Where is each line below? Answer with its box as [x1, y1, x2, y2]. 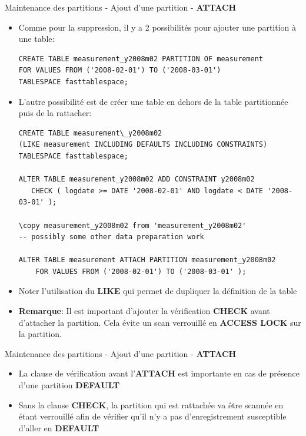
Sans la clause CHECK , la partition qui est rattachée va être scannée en [18, 398, 284, 411]
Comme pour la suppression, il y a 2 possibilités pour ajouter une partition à [18, 21, 297, 33]
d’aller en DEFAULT [18, 421, 99, 434]
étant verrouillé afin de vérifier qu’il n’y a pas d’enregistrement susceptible [18, 410, 287, 422]
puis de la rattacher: [18, 107, 92, 119]
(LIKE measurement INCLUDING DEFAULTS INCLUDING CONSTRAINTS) [18, 140, 268, 149]
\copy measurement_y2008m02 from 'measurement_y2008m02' [18, 221, 247, 230]
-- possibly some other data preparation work [18, 233, 204, 242]
